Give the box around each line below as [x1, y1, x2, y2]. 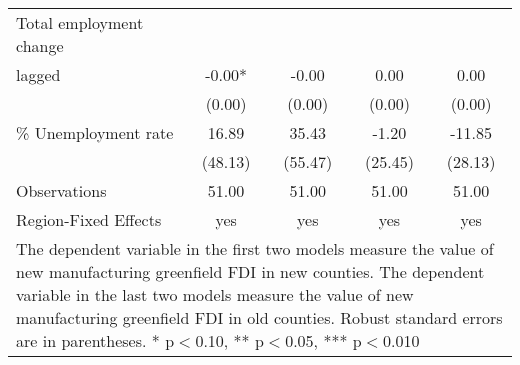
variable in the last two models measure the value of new [16, 283, 414, 306]
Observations [16, 179, 107, 202]
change [16, 34, 64, 57]
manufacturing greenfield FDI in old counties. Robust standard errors [16, 306, 503, 329]
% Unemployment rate [16, 121, 174, 144]
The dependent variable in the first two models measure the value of [16, 237, 494, 260]
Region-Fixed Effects [16, 208, 162, 231]
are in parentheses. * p [16, 329, 175, 352]
